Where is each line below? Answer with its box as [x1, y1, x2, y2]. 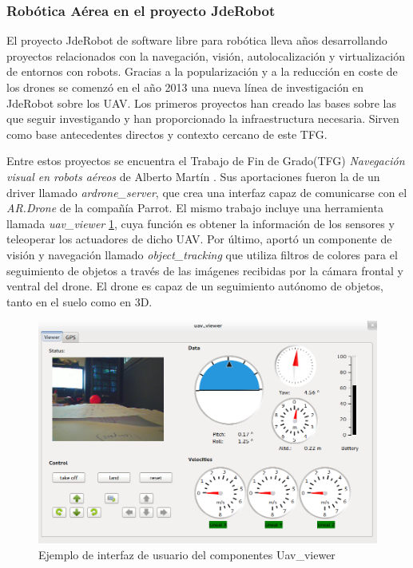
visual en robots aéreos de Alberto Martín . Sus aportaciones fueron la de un [6, 168, 380, 184]
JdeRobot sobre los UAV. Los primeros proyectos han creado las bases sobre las [6, 94, 397, 111]
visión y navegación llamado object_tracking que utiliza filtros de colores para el [6, 246, 398, 262]
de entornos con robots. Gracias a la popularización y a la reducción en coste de [6, 63, 398, 80]
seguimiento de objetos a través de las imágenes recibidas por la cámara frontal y [6, 262, 403, 278]
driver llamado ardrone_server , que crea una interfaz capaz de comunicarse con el [6, 183, 407, 200]
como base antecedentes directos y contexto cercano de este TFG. [6, 125, 328, 142]
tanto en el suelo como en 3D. [6, 293, 153, 310]
